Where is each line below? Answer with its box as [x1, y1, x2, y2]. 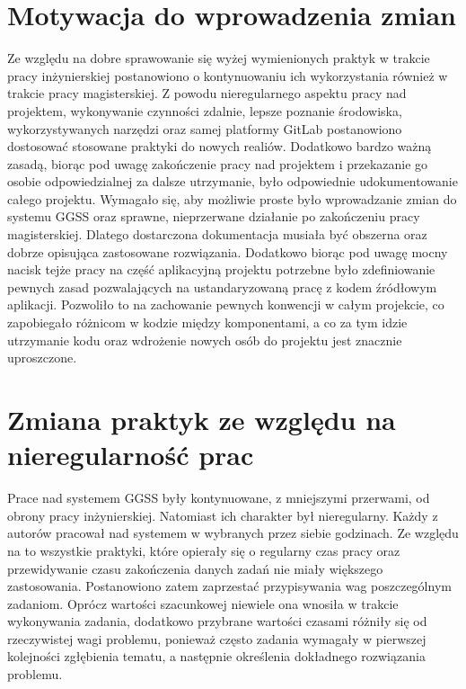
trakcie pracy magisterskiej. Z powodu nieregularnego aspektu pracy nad [7, 84, 407, 103]
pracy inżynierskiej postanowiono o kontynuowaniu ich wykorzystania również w [7, 66, 448, 85]
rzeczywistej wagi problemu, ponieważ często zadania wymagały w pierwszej [7, 629, 426, 648]
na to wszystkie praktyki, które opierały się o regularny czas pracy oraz [7, 541, 400, 559]
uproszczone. [7, 348, 77, 367]
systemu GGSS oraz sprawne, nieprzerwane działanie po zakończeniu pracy [7, 207, 420, 226]
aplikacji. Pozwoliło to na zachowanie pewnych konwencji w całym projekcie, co [7, 295, 444, 314]
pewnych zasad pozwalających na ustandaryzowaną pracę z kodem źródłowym [7, 277, 437, 296]
